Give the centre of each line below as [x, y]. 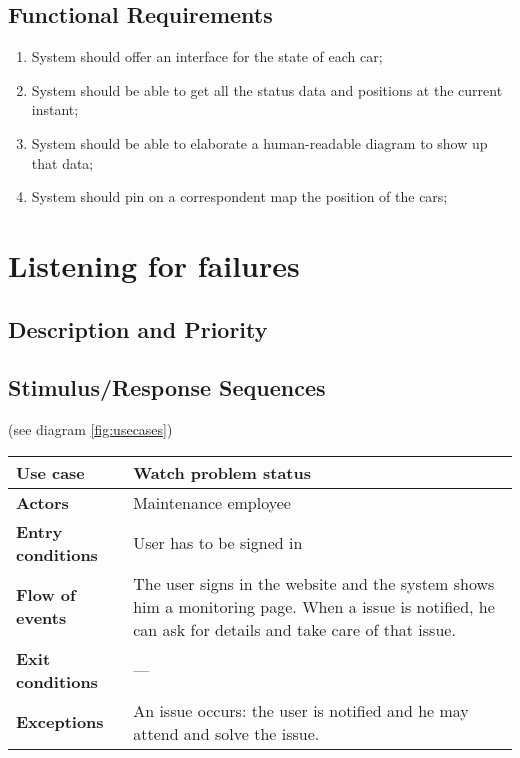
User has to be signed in [218, 543]
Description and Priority [138, 328]
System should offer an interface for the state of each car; [207, 56]
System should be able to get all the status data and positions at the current [267, 89]
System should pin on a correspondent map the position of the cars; [239, 196]
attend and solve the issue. [226, 733]
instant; [55, 109]
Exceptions [60, 722]
